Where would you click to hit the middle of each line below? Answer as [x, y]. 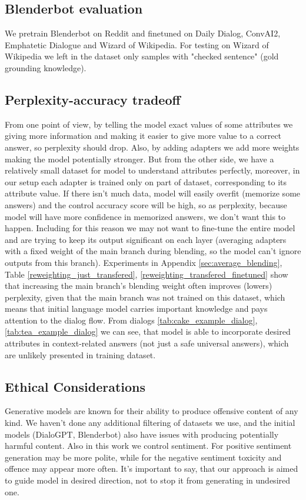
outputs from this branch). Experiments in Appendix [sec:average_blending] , [144, 262]
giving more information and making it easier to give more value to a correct [143, 136]
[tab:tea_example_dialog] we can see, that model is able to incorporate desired [148, 331]
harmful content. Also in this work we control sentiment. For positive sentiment [148, 446]
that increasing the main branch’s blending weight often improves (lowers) [139, 286]
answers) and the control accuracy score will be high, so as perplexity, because [146, 204]
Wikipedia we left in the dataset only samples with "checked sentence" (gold [142, 56]
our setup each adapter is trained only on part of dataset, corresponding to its [146, 181]
